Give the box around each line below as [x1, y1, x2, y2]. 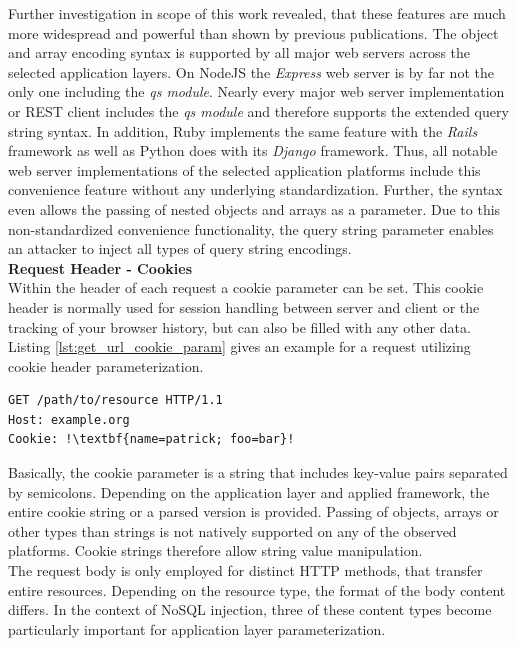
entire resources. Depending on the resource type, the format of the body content [8, 579, 506, 600]
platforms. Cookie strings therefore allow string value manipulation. [8, 540, 423, 561]
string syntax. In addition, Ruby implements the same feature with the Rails [8, 120, 478, 141]
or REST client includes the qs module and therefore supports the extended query [8, 100, 509, 121]
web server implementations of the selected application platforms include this [8, 159, 481, 180]
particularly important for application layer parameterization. [8, 618, 386, 639]
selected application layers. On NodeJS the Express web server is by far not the [8, 61, 494, 82]
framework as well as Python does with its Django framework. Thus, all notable [8, 140, 498, 161]
